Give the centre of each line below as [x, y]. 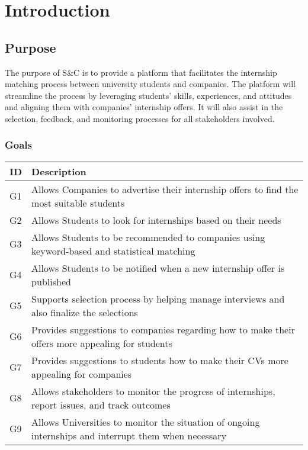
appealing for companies [82, 374]
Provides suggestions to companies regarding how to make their [163, 329]
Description [59, 171]
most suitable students [78, 202]
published [51, 281]
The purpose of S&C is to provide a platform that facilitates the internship [141, 72]
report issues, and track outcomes [101, 404]
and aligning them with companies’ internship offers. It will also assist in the [144, 107]
